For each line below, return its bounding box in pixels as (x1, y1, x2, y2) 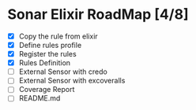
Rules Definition (18, 58, 71, 68)
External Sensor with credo (18, 67, 107, 76)
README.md (18, 93, 61, 103)
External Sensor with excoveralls (18, 76, 126, 86)
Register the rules (18, 49, 77, 59)
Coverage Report (18, 85, 75, 94)
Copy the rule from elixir (18, 31, 98, 41)
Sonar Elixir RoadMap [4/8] (7, 5, 189, 24)
